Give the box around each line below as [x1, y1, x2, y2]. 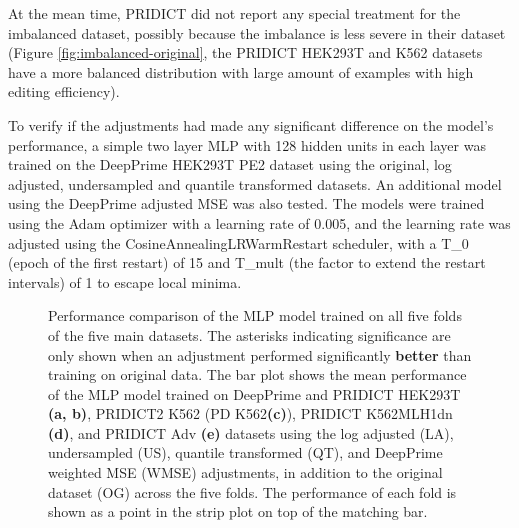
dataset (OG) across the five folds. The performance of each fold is [48, 481, 457, 502]
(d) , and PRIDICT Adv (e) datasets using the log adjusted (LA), [48, 422, 454, 443]
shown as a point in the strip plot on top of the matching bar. [48, 501, 428, 522]
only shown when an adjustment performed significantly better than [48, 344, 472, 365]
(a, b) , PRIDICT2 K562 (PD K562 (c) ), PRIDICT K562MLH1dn [48, 403, 453, 424]
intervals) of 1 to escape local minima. [8, 271, 242, 292]
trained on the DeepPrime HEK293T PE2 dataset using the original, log [8, 154, 452, 175]
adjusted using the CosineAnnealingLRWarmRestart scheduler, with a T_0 [8, 232, 469, 253]
